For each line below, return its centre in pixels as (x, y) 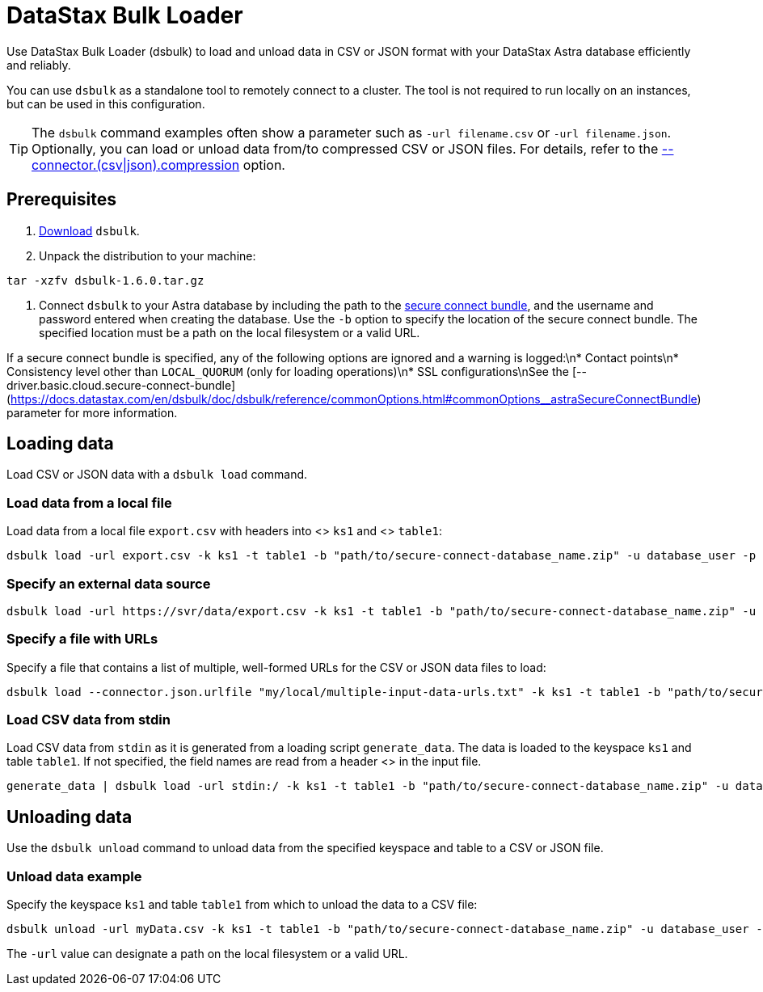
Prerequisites (61, 200)
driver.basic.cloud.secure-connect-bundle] (121, 385)
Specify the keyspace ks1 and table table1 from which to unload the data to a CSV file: (242, 905)
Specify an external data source (109, 583)
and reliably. (39, 65)
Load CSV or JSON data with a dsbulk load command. (157, 475)
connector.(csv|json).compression (136, 165)
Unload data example (74, 876)
